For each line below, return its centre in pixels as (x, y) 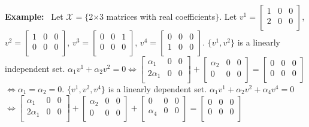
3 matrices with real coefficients (157, 16)
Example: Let (34, 16)
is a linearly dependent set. (157, 89)
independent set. (35, 68)
